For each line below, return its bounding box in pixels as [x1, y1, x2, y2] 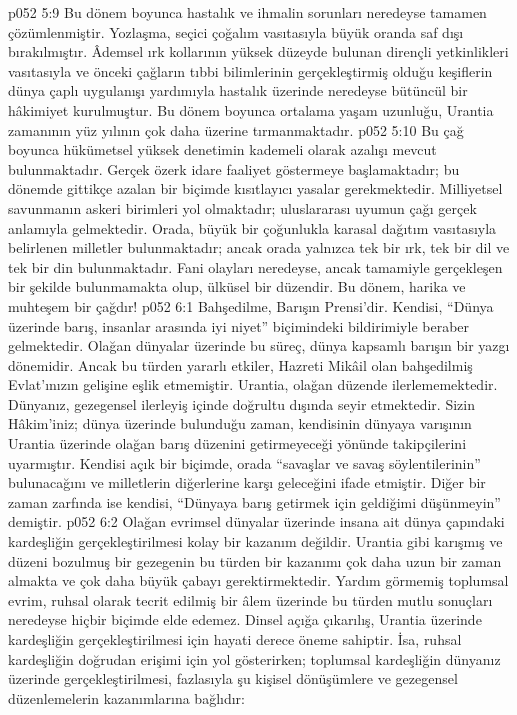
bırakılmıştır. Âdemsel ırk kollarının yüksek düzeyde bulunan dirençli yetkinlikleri [8, 41, 509, 62]
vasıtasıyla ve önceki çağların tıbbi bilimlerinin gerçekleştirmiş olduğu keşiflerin [8, 60, 493, 81]
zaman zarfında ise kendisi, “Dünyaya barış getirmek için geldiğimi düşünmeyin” [8, 491, 501, 512]
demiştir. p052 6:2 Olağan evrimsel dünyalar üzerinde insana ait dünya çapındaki [8, 511, 505, 532]
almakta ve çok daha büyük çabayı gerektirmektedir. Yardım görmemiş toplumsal [8, 570, 509, 591]
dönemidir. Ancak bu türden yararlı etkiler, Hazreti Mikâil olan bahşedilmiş [8, 354, 473, 375]
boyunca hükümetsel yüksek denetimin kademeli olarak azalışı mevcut [8, 139, 437, 160]
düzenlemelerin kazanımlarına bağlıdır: [8, 687, 245, 708]
